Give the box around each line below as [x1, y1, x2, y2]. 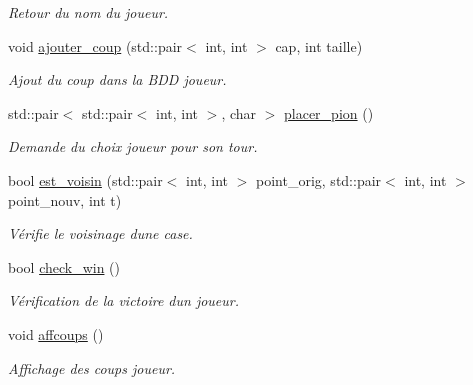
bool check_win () [8, 256, 121, 277]
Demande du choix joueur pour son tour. [8, 136, 258, 157]
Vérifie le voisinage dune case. [8, 223, 193, 244]
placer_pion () [284, 102, 374, 123]
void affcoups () [8, 323, 104, 344]
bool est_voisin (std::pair [8, 169, 163, 190]
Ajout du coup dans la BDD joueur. [8, 69, 227, 90]
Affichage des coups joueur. [8, 357, 176, 378]
